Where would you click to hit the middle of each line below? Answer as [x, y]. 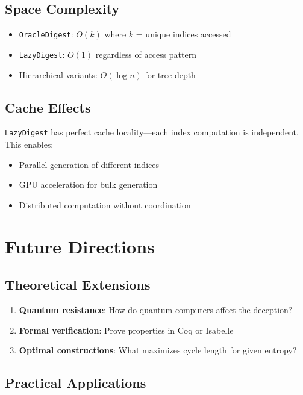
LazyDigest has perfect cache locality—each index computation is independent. [152, 132]
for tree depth [170, 74]
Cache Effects [48, 107]
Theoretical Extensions [78, 285]
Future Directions [80, 246]
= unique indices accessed [183, 34]
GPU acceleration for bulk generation [88, 185]
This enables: [29, 144]
